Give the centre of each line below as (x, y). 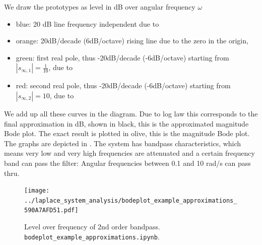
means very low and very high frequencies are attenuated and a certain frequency (129, 153)
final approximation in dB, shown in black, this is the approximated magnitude (126, 123)
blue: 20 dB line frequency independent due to (87, 23)
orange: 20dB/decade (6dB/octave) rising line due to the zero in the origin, (132, 41)
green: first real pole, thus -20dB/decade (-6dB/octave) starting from (122, 57)
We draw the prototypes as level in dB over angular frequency (100, 7)
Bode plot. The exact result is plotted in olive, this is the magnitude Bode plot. (127, 133)
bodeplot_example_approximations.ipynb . (92, 236)
